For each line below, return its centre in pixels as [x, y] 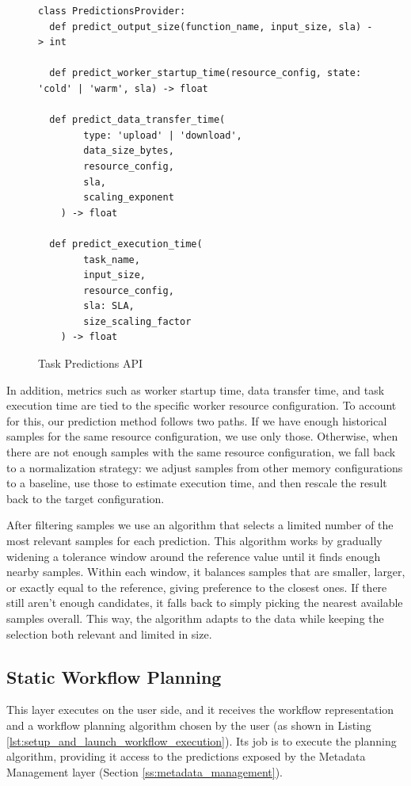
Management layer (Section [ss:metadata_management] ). [145, 771]
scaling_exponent [129, 198]
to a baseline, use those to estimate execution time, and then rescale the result [197, 483]
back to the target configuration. [86, 498]
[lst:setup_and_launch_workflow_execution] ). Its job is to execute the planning [202, 740]
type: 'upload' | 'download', [163, 135]
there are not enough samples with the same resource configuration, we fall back [201, 452]
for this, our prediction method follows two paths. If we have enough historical [197, 420]
